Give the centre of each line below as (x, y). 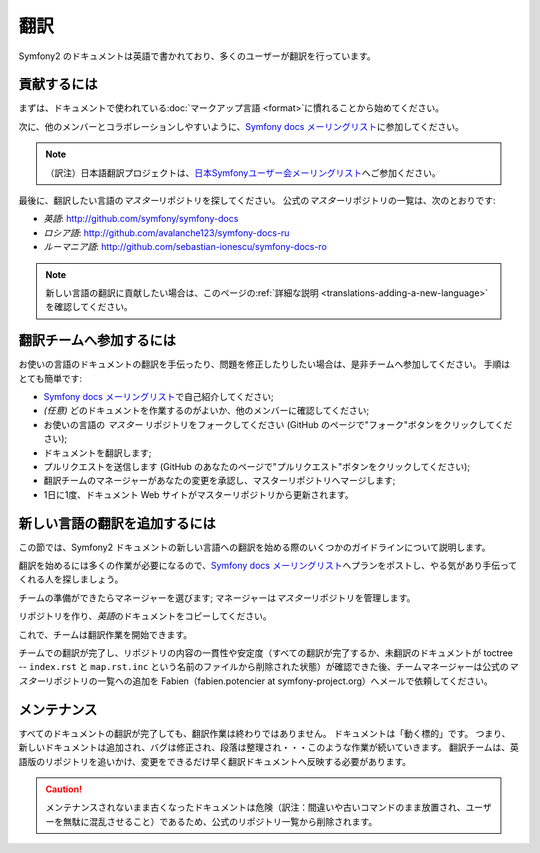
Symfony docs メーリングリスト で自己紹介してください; (158, 397)
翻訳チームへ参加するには (97, 340)
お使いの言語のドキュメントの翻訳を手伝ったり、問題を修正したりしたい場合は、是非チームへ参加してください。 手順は (264, 364)
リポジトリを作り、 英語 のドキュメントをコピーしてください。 (145, 616)
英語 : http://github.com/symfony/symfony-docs (141, 219)
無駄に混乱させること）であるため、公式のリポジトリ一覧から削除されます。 (220, 821)
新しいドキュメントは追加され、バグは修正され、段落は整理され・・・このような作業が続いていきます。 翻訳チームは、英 (268, 747)
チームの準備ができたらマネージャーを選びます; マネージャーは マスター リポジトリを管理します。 (217, 597)
